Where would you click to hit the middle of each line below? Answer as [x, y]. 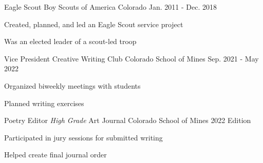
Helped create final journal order [55, 155]
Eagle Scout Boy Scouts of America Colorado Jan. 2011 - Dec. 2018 [110, 7]
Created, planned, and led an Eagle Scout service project [94, 24]
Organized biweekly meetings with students [72, 85]
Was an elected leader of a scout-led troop [70, 41]
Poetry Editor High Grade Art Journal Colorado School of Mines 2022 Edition [128, 120]
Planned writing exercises [44, 103]
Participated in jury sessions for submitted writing [83, 137]
